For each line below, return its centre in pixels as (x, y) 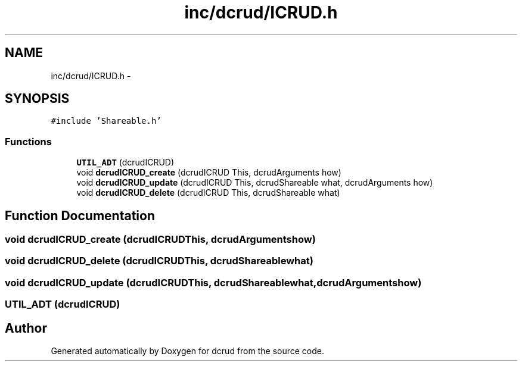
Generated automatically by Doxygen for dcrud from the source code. (188, 351)
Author (26, 328)
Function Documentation (80, 215)
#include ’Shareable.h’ (106, 121)
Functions (28, 141)
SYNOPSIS (37, 99)
